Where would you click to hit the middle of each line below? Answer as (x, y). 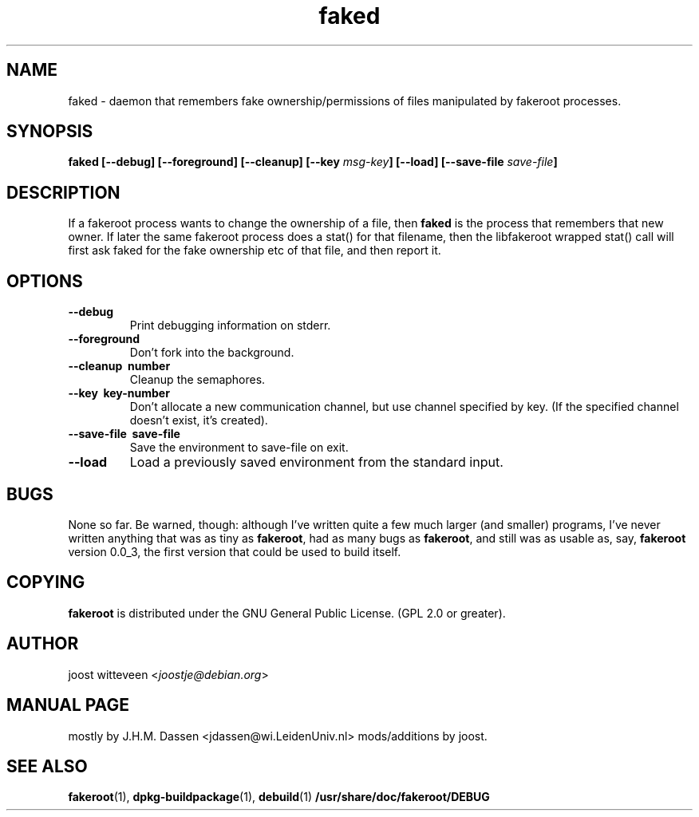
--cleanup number (119, 366)
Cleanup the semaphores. (197, 380)
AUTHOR (43, 644)
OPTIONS (45, 281)
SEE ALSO (47, 766)
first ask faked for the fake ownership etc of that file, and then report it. (255, 251)
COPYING (46, 582)
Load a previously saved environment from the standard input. (316, 462)
